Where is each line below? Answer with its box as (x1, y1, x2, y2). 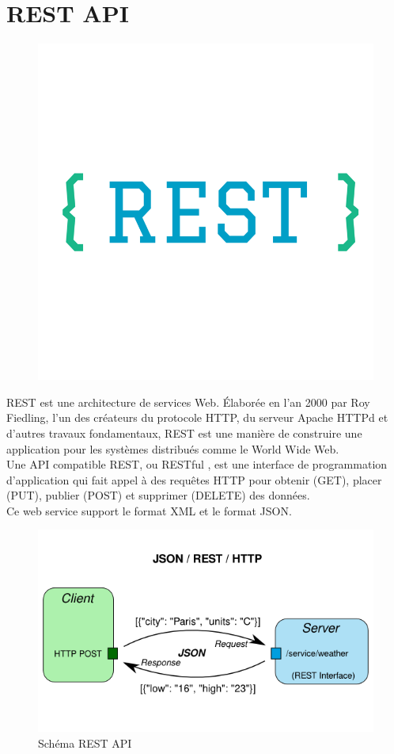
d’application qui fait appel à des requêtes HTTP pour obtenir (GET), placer (6, 471, 382, 488)
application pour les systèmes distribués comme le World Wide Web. (6, 440, 339, 457)
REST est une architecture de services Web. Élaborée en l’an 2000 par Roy (6, 393, 370, 410)
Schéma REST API (38, 735, 132, 752)
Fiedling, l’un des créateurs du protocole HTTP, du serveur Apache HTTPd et (6, 409, 388, 426)
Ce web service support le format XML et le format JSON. (6, 502, 292, 519)
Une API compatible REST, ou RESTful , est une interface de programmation (6, 456, 388, 473)
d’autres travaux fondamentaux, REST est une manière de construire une (6, 424, 362, 441)
